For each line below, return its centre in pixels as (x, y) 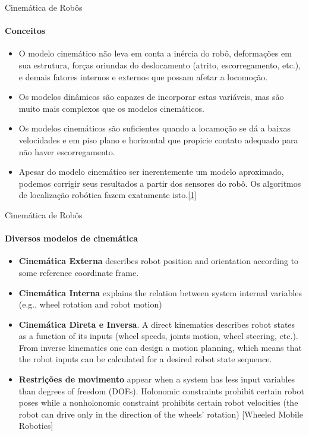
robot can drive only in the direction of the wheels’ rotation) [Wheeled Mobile (161, 414)
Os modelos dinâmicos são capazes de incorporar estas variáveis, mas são (151, 97)
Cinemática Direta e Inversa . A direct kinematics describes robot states (157, 324)
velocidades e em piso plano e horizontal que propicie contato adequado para (158, 139)
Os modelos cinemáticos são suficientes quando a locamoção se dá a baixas (154, 128)
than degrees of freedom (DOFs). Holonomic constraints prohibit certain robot (161, 390)
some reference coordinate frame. (79, 272)
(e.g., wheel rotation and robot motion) (90, 304)
